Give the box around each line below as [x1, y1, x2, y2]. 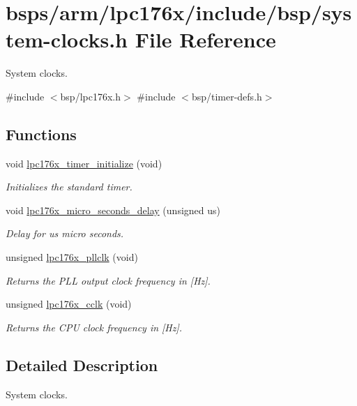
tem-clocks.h [6, 25, 128, 54]
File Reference [135, 25, 276, 54]
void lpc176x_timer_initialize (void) [6, 156, 162, 170]
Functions [6, 123, 77, 144]
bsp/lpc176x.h [60, 89, 121, 103]
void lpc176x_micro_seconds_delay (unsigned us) [6, 202, 220, 217]
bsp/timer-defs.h [191, 89, 262, 103]
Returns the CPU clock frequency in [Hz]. [6, 319, 183, 334]
